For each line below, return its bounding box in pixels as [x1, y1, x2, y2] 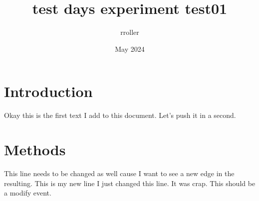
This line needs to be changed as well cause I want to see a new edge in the [4, 168, 235, 178]
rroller [120, 27, 139, 37]
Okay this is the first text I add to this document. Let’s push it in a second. [4, 110, 236, 120]
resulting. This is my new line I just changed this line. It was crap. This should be [4, 178, 256, 188]
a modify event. [4, 188, 51, 198]
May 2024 [115, 43, 145, 54]
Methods [4, 139, 66, 160]
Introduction [4, 81, 93, 101]
